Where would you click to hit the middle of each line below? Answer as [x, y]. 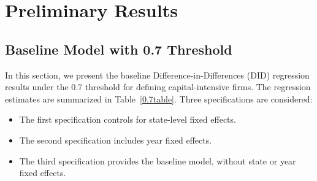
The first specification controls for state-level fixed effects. [128, 119]
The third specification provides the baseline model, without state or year [158, 160]
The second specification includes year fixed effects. [116, 140]
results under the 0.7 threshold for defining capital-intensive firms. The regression [158, 87]
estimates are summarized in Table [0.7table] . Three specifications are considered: [159, 98]
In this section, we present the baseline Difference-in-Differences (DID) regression [157, 75]
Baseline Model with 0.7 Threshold [119, 49]
